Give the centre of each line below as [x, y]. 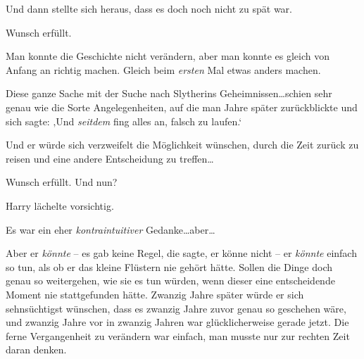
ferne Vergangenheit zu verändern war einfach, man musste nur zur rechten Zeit [178, 335]
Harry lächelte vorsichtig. [60, 205]
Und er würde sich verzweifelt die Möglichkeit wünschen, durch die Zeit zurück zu [182, 145]
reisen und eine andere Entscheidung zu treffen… [110, 158]
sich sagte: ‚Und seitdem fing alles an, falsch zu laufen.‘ [124, 121]
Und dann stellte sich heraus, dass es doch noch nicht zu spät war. [149, 8]
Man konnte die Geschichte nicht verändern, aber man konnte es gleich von [168, 56]
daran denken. [36, 349]
